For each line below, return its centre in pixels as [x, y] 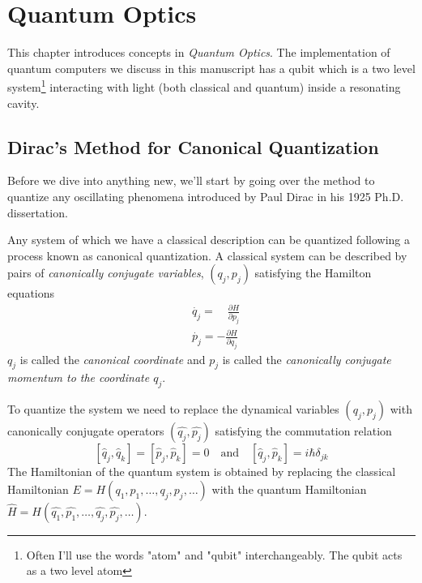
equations [31, 293]
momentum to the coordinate [79, 377]
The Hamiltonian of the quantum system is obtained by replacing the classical [202, 472]
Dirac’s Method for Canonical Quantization [193, 146]
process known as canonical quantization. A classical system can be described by [207, 255]
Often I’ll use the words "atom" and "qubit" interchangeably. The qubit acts [214, 554]
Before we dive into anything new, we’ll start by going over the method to [191, 180]
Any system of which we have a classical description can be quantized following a [209, 240]
